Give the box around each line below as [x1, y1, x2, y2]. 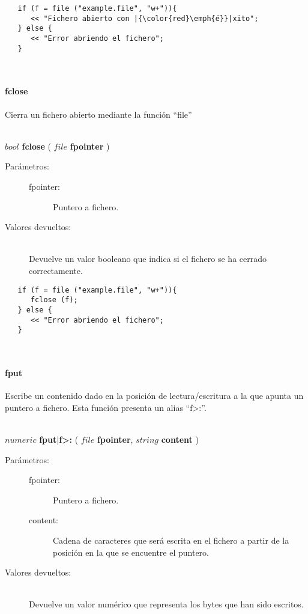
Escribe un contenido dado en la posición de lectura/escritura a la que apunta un [5, 389, 304, 402]
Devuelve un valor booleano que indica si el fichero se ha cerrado [29, 252, 267, 265]
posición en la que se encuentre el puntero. [53, 546, 209, 558]
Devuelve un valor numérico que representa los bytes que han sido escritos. [29, 598, 304, 610]
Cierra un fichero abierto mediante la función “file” [5, 108, 192, 120]
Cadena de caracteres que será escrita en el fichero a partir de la [53, 534, 289, 547]
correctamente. [29, 264, 83, 277]
